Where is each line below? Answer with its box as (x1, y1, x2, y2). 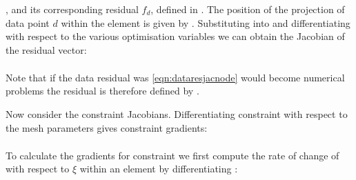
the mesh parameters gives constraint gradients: (6, 120, 208, 134)
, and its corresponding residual (6, 2, 139, 16)
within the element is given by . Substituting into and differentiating (61, 15, 350, 30)
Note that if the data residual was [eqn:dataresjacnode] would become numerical (6, 70, 345, 84)
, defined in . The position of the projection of (150, 2, 345, 16)
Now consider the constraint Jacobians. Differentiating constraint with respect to (6, 107, 348, 121)
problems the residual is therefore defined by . (6, 83, 199, 98)
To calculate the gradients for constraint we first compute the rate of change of (6, 148, 339, 162)
